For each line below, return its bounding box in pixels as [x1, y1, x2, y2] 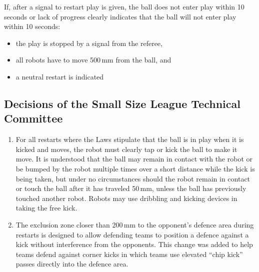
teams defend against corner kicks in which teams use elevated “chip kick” [15, 248, 243, 259]
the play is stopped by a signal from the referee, [15, 37, 162, 48]
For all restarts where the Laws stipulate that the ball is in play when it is [15, 134, 244, 144]
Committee [4, 110, 63, 126]
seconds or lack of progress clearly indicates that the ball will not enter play [4, 11, 236, 21]
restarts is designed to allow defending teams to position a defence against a [15, 229, 249, 239]
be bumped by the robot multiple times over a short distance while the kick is [15, 163, 255, 173]
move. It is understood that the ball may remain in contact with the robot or [15, 153, 252, 164]
